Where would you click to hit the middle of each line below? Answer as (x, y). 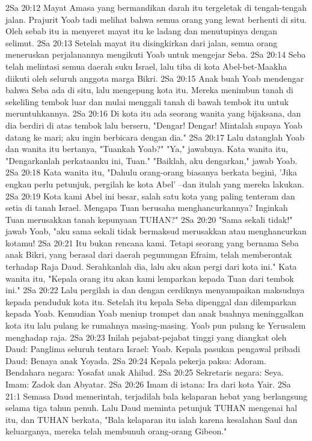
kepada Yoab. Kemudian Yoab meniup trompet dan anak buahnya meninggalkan (154, 313)
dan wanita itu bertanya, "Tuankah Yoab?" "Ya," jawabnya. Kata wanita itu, (147, 149)
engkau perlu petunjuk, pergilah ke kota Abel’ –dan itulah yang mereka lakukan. (155, 184)
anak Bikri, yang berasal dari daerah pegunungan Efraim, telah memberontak (149, 254)
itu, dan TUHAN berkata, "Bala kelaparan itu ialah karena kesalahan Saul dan (151, 419)
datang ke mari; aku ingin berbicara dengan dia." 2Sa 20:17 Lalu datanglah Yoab (155, 137)
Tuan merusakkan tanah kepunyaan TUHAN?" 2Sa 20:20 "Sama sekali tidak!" (149, 219)
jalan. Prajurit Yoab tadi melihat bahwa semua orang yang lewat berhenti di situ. (156, 19)
